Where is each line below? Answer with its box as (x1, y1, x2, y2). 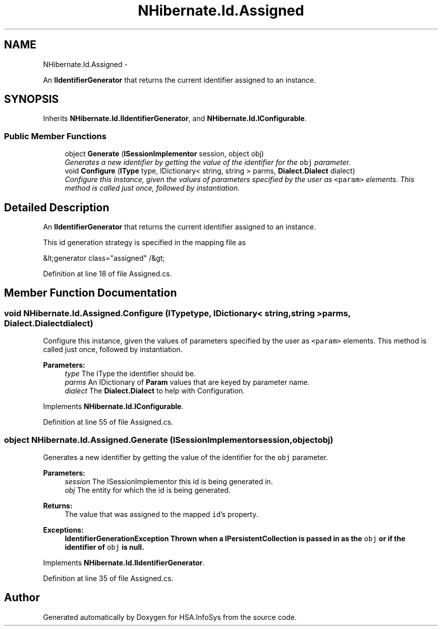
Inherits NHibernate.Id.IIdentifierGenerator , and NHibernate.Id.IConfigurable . (43, 114, 307, 123)
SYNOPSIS (4, 93, 59, 106)
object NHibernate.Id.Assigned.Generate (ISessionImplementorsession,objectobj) (4, 434, 334, 445)
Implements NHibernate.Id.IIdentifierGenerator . (43, 558, 205, 567)
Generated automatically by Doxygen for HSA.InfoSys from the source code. (43, 612, 297, 621)
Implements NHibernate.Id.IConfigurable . (43, 402, 184, 411)
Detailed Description (4, 201, 109, 214)
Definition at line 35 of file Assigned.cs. (43, 574, 174, 583)
